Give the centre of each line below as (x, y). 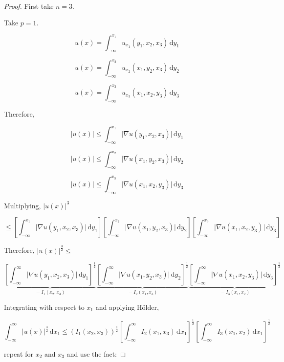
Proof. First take (29, 6)
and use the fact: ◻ (96, 353)
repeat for (19, 353)
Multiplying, (22, 205)
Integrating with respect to (44, 307)
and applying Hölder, (127, 307)
